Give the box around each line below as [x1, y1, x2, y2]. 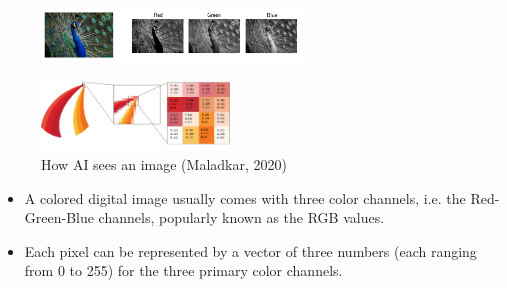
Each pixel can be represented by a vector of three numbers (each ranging [24, 240, 477, 261]
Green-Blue [24, 207, 94, 228]
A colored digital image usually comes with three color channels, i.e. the [24, 187, 466, 208]
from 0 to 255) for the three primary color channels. [24, 260, 343, 281]
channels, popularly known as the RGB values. [98, 207, 385, 228]
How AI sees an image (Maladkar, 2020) [41, 154, 287, 174]
